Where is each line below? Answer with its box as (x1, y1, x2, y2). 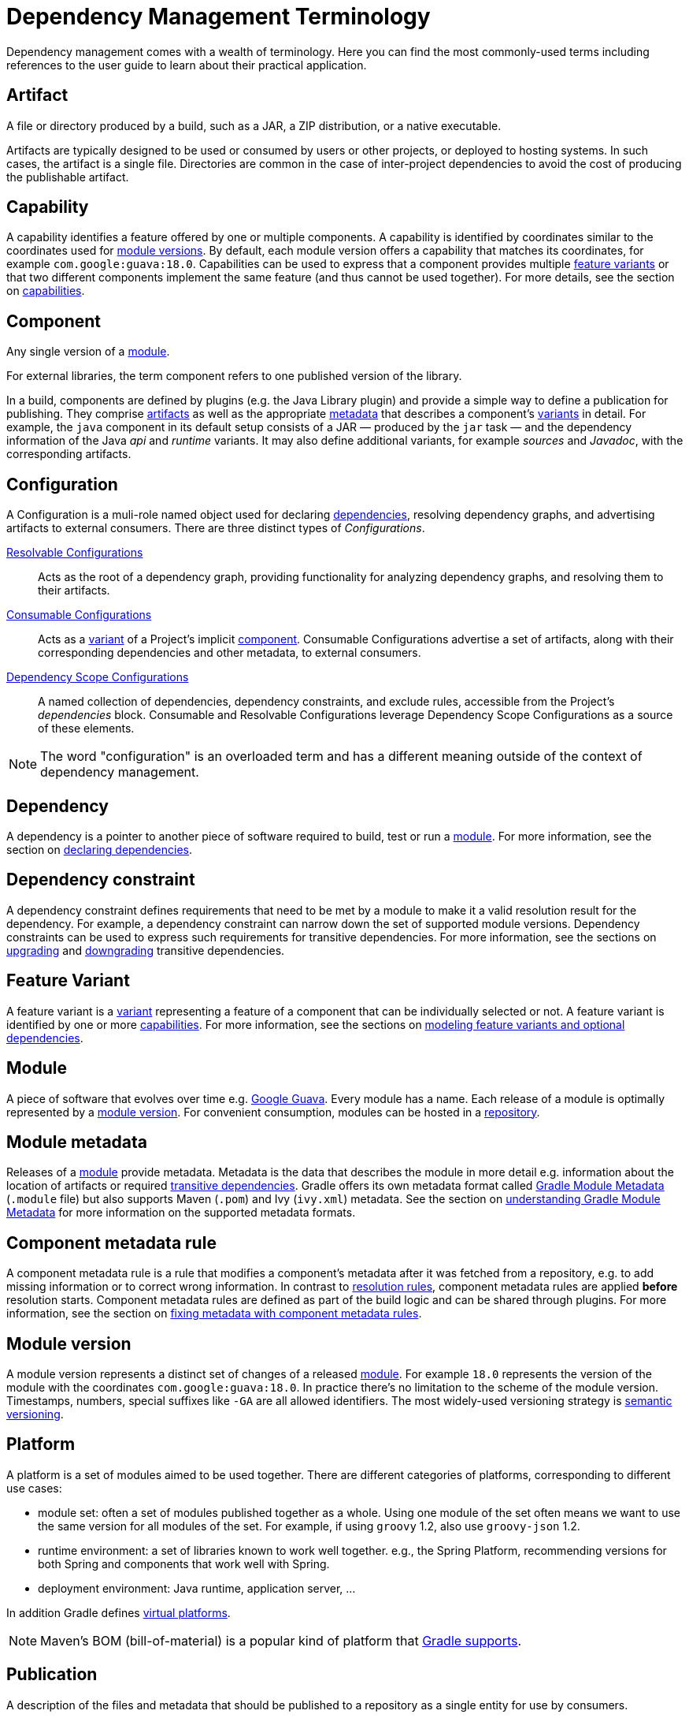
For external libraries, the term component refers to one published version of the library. (6, 369, 462, 383)
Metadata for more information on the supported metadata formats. (6, 1206, 356, 1220)
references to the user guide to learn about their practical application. (6, 58, 367, 72)
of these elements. (38, 721, 135, 736)
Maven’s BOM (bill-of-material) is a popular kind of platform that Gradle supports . (40, 1632, 522, 1649)
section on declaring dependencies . (6, 842, 193, 856)
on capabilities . (6, 284, 85, 298)
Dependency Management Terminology (6, 3, 431, 30)
